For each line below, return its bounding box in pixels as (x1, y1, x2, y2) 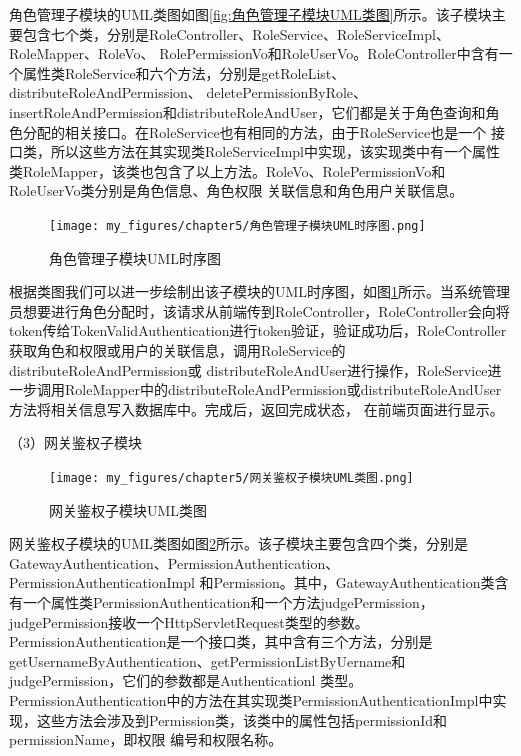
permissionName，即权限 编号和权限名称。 (9, 729, 283, 750)
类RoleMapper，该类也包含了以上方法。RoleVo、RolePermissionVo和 (9, 160, 446, 181)
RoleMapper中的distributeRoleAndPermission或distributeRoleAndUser (64, 379, 502, 400)
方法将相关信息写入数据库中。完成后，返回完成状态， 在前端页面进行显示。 (9, 398, 504, 419)
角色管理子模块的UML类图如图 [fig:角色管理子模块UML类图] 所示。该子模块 (9, 4, 492, 24)
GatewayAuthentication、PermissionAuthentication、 (9, 552, 340, 573)
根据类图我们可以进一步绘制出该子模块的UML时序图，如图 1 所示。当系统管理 (9, 281, 511, 302)
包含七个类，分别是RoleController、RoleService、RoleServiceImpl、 (22, 23, 450, 44)
